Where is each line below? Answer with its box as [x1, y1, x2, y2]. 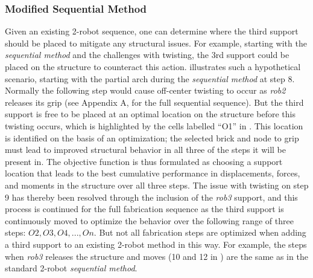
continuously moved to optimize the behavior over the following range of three [5, 214, 294, 227]
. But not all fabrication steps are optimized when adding [93, 226, 306, 239]
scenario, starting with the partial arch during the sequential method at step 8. [5, 72, 295, 85]
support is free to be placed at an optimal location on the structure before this [5, 108, 296, 120]
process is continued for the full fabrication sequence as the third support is [5, 202, 284, 215]
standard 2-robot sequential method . [5, 262, 138, 274]
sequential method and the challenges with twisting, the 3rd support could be [5, 48, 289, 61]
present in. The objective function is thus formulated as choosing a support [5, 155, 283, 167]
